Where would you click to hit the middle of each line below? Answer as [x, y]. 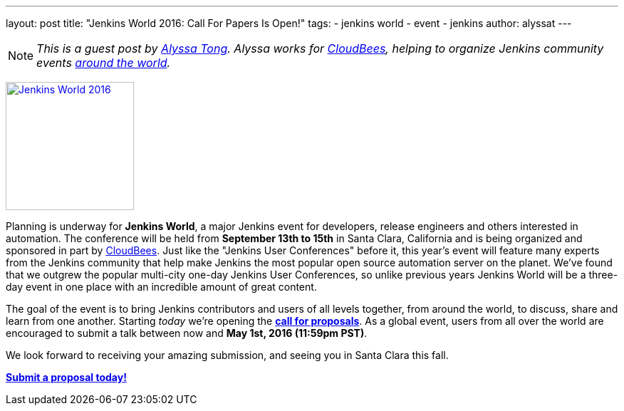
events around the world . [104, 63]
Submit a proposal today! [66, 377]
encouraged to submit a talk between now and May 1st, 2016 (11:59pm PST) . [187, 333]
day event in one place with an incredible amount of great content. [161, 287]
